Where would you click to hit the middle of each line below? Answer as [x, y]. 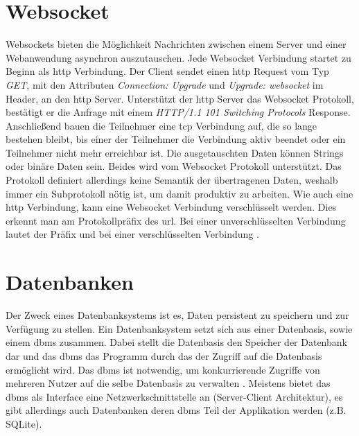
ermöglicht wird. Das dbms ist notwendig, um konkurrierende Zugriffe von [163, 369]
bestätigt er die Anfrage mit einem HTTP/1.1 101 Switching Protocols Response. [178, 112]
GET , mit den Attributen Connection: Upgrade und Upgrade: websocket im [165, 84]
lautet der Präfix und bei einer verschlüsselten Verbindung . [132, 234]
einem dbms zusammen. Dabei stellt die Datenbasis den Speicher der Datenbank [176, 342]
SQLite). [24, 423]
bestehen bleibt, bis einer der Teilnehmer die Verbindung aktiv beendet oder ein [176, 139]
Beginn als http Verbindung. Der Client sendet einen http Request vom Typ [167, 71]
